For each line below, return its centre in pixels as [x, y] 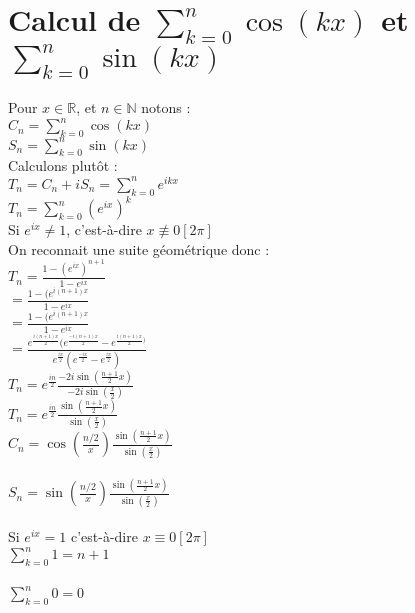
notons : [166, 107]
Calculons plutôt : [63, 165]
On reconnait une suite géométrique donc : [139, 248]
